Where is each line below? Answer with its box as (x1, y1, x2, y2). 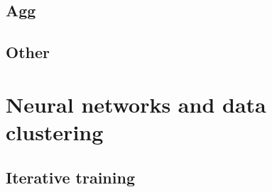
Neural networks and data (6, 89, 266, 118)
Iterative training (6, 166, 135, 188)
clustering (6, 117, 104, 146)
